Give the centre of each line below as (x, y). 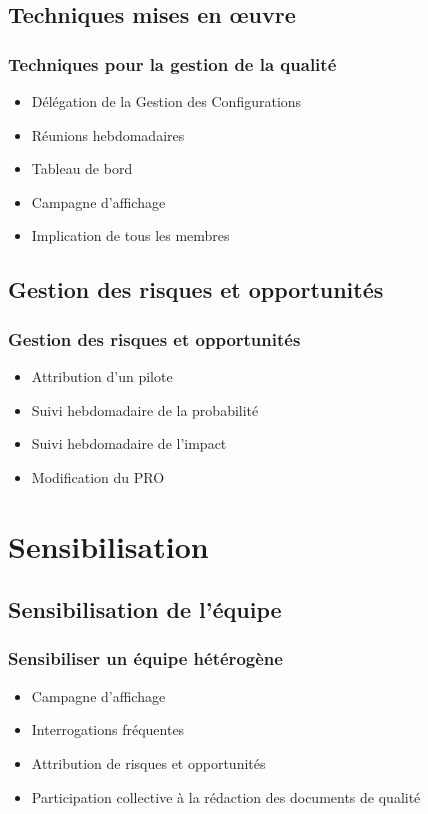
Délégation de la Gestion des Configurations (166, 101)
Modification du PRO (98, 476)
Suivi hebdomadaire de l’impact (129, 443)
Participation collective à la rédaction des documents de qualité (226, 796)
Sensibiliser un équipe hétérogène (145, 658)
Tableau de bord (82, 168)
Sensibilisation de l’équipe (145, 609)
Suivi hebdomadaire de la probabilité (145, 409)
